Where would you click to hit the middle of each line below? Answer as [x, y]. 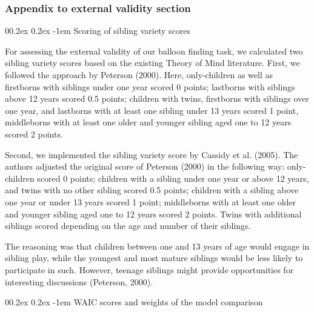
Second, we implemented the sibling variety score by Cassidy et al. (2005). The [152, 154]
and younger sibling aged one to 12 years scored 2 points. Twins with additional [153, 214]
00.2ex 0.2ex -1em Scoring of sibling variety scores [98, 31]
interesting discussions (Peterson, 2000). [79, 281]
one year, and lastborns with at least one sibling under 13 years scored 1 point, [152, 110]
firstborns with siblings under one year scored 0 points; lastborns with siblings [150, 86]
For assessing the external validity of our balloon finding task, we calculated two [154, 51]
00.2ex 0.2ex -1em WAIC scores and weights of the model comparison [134, 302]
